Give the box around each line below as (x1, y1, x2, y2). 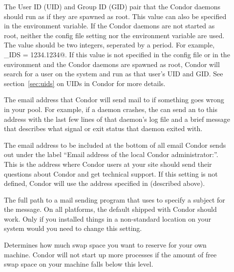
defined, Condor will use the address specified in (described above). (4, 178, 205, 188)
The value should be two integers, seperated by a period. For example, (4, 40, 215, 50)
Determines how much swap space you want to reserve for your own (4, 240, 207, 250)
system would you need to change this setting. (4, 223, 142, 233)
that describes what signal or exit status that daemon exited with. (4, 123, 203, 134)
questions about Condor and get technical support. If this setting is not (4, 168, 218, 179)
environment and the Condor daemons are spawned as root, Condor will (4, 59, 220, 69)
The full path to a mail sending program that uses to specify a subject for (4, 194, 225, 204)
